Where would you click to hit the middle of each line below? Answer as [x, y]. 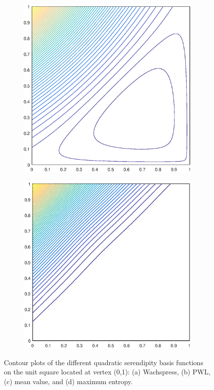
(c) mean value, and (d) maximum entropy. [68, 381]
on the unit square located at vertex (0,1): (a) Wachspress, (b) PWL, [107, 372]
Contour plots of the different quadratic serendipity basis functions [104, 362]
